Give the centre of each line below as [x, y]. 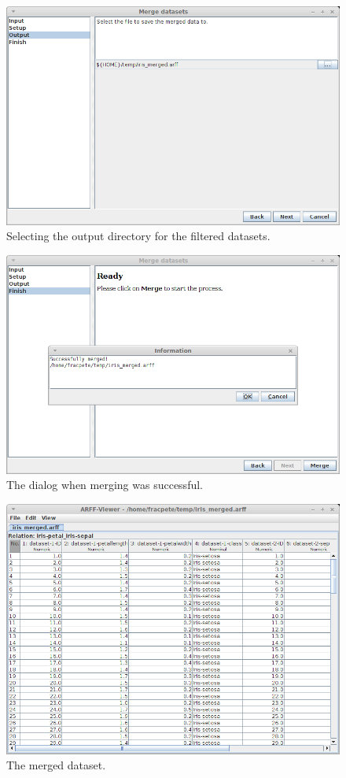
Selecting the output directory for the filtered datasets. [138, 236]
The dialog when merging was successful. [105, 485]
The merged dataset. [56, 765]
